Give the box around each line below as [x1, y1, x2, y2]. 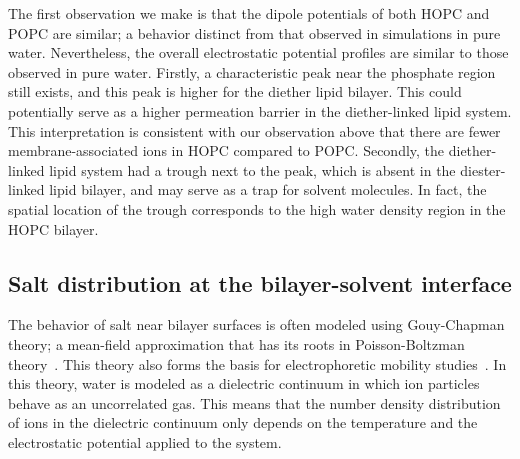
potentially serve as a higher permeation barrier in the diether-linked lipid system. [8, 100, 512, 121]
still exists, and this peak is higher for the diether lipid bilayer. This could [8, 81, 462, 102]
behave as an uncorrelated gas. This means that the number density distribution [8, 392, 501, 413]
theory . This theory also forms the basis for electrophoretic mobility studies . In [8, 353, 507, 374]
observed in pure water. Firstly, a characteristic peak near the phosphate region [8, 61, 496, 82]
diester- [460, 159, 506, 180]
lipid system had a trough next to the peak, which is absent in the [49, 159, 456, 180]
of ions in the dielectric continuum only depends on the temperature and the [8, 412, 478, 433]
